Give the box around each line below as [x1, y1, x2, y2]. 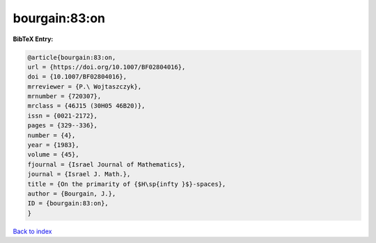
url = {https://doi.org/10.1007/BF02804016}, [27, 63, 186, 71]
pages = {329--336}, [27, 122, 97, 130]
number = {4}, [27, 131, 76, 139]
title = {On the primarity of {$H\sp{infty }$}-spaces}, [27, 180, 226, 188]
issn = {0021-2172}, [27, 111, 97, 120]
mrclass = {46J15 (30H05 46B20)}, [27, 102, 146, 110]
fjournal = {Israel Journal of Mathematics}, [27, 160, 186, 168]
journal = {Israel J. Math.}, [27, 171, 131, 178]
